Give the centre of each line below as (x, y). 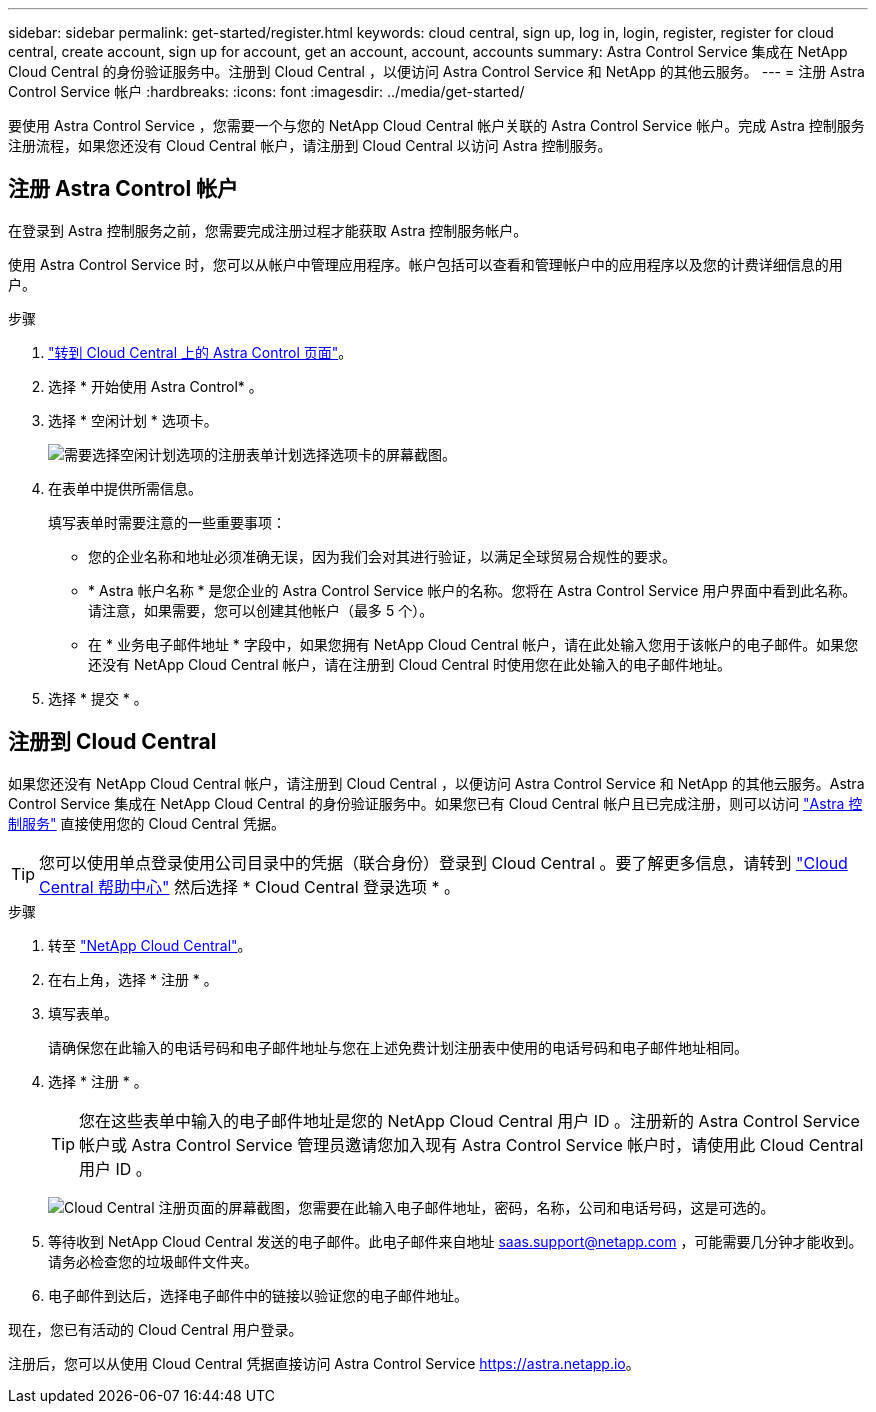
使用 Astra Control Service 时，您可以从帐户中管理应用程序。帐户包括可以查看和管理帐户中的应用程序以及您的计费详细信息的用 (425, 264)
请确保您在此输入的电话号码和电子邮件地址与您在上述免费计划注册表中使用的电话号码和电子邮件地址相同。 (398, 1047)
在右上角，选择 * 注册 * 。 (133, 979)
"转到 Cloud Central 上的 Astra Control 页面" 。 (200, 352)
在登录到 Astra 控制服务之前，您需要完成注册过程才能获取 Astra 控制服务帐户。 (268, 230)
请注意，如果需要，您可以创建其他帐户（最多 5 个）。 (261, 610)
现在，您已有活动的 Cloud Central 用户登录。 (155, 1329)
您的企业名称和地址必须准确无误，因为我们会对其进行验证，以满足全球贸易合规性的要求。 (382, 556)
